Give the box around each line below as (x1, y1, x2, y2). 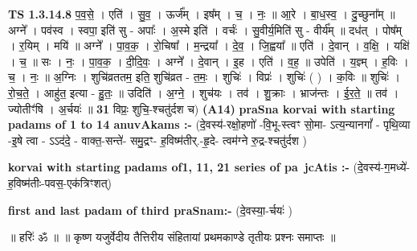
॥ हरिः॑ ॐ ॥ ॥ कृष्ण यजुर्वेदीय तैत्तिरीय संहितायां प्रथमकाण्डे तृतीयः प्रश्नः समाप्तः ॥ (8, 228, 336, 245)
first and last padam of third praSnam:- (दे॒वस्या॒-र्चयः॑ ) (8, 201, 292, 218)
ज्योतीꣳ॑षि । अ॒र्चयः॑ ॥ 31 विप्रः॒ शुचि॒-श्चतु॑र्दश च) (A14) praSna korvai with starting (8, 100, 395, 117)
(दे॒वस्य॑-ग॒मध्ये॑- (353, 158, 411, 175)
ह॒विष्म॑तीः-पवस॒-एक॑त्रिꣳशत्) (8, 174, 112, 191)
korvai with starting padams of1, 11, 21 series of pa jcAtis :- (8, 158, 350, 175)
